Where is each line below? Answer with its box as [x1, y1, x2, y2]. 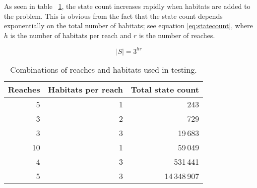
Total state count [130, 83, 199, 95]
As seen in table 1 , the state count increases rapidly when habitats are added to [4, 1, 251, 11]
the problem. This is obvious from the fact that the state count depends [4, 10, 223, 21]
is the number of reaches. [139, 30, 215, 40]
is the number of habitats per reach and [10, 30, 131, 40]
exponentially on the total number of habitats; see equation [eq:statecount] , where [4, 20, 253, 31]
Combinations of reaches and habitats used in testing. [10, 63, 197, 75]
